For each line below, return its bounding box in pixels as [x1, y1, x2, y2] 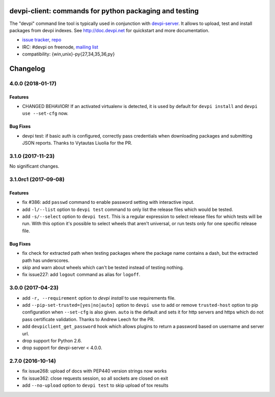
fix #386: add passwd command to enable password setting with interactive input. [22, 199, 195, 205]
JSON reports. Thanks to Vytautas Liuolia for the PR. [22, 140, 132, 146]
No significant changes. [9, 163, 60, 169]
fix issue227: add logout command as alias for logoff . [22, 272, 141, 278]
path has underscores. [22, 257, 70, 263]
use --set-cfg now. [22, 110, 69, 117]
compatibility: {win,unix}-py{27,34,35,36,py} [22, 51, 115, 57]
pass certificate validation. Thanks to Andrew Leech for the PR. [22, 316, 155, 322]
